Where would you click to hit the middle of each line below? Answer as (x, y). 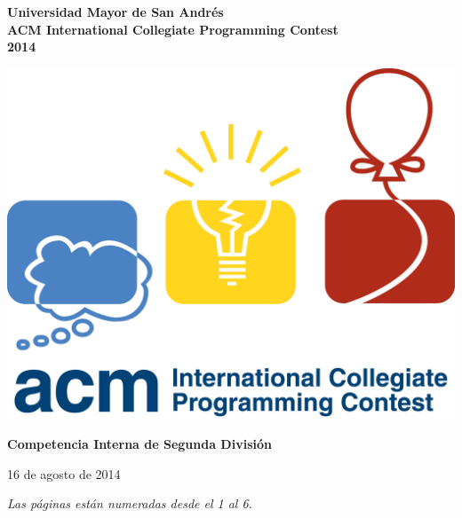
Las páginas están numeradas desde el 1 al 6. (130, 503)
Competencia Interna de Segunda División (139, 444)
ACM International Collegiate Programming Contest (173, 29)
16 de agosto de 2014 (64, 473)
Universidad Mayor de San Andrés (115, 12)
